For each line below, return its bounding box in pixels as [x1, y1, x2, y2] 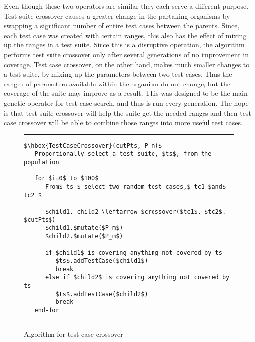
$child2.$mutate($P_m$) [45, 232, 123, 240]
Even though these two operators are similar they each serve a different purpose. [4, 1, 249, 11]
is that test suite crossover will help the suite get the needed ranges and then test [4, 107, 251, 118]
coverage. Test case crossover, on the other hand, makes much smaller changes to [4, 59, 250, 69]
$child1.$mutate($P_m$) [45, 224, 123, 232]
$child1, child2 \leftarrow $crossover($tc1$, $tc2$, [45, 208, 226, 215]
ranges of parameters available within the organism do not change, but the [4, 78, 230, 88]
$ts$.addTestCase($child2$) [55, 290, 148, 298]
